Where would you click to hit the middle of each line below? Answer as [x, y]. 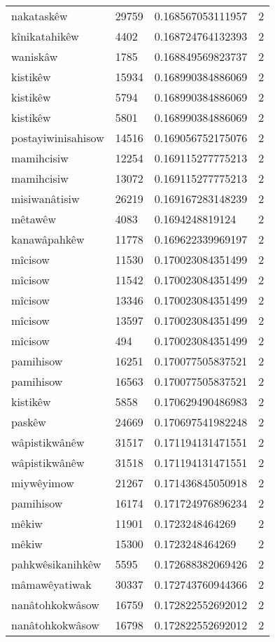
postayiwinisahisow [58, 138]
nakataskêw [40, 16]
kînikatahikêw [45, 36]
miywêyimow [43, 483]
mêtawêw [34, 219]
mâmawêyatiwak [51, 584]
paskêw [29, 422]
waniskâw [35, 56]
